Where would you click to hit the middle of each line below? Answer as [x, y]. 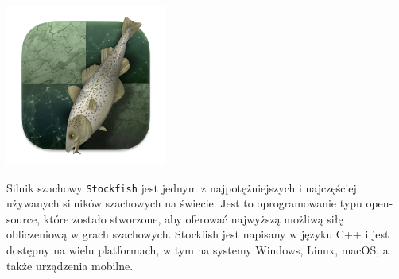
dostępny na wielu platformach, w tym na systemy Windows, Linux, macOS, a [198, 250]
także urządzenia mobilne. [70, 265]
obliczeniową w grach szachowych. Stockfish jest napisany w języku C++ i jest [198, 234]
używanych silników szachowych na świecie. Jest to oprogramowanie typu [184, 203]
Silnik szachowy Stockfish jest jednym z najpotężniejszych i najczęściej [182, 187]
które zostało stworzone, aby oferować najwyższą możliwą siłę [193, 218]
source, [23, 218]
